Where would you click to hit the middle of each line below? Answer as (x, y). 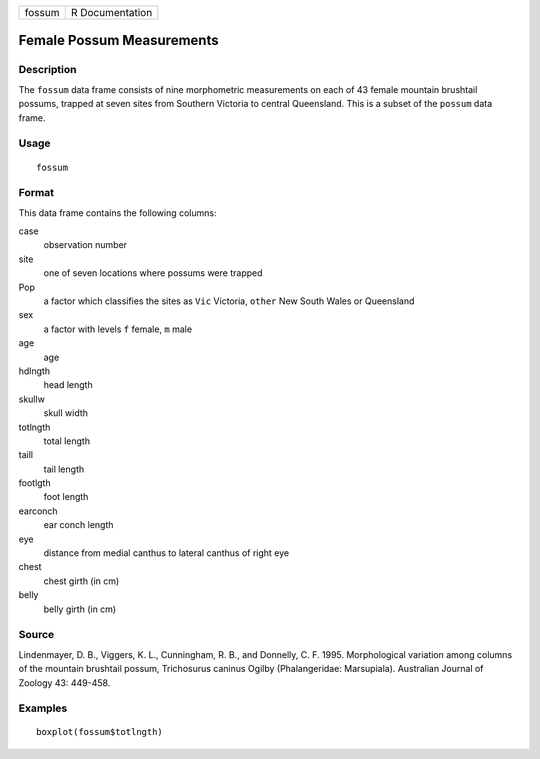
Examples (43, 708)
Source (36, 635)
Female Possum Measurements (118, 40)
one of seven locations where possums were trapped (153, 273)
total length (66, 441)
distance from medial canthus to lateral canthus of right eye (166, 553)
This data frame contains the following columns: (117, 212)
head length (68, 385)
